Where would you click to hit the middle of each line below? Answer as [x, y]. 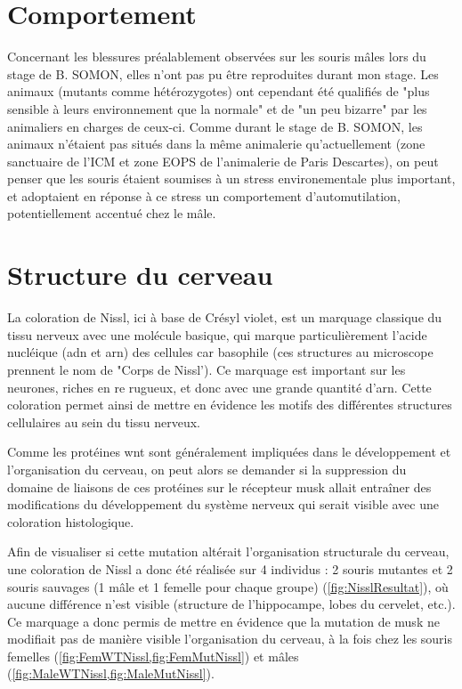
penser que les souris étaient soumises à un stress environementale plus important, [231, 178]
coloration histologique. [71, 521]
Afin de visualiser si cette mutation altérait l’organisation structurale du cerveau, [228, 551]
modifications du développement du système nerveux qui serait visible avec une [223, 504]
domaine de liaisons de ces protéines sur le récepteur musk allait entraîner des [219, 486]
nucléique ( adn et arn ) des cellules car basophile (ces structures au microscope [220, 352]
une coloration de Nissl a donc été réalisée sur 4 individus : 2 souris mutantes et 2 [230, 568]
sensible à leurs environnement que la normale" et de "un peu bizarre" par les [217, 108]
